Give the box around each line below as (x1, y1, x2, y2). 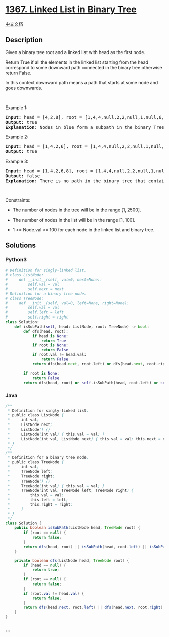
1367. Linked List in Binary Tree (5, 4, 137, 15)
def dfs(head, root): (23, 329, 69, 334)
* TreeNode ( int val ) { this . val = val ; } (7, 483, 105, 488)
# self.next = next (5, 286, 64, 291)
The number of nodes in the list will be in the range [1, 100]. (12, 217, 136, 223)
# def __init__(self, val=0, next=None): (5, 277, 102, 282)
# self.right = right (5, 314, 69, 320)
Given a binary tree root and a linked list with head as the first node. (5, 49, 146, 55)
